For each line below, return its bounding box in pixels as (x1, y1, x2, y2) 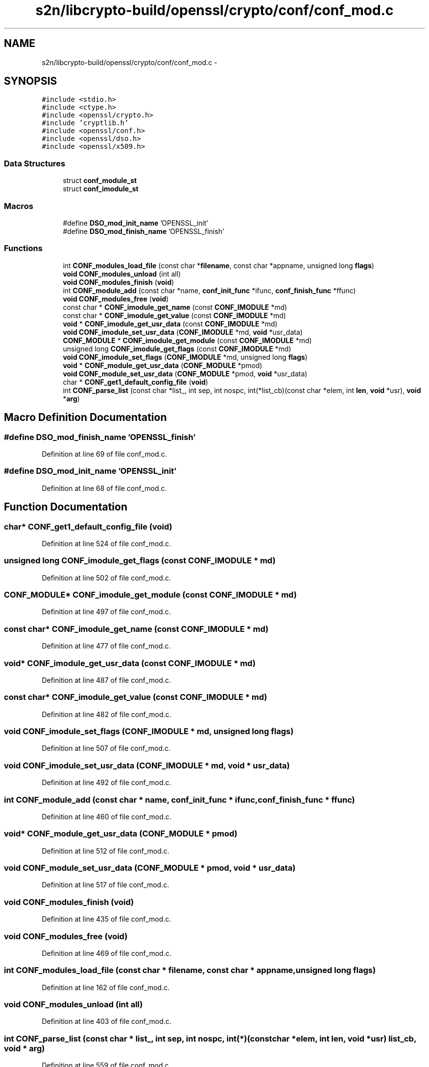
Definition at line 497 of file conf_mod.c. (42, 607, 171, 616)
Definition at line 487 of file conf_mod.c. (42, 675, 171, 684)
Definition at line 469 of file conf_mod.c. (42, 949, 171, 957)
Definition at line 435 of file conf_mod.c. (42, 915, 171, 924)
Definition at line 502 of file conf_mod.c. (42, 573, 171, 582)
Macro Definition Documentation (4, 411, 167, 424)
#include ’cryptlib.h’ (42, 119, 129, 127)
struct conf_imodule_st (63, 185, 139, 193)
